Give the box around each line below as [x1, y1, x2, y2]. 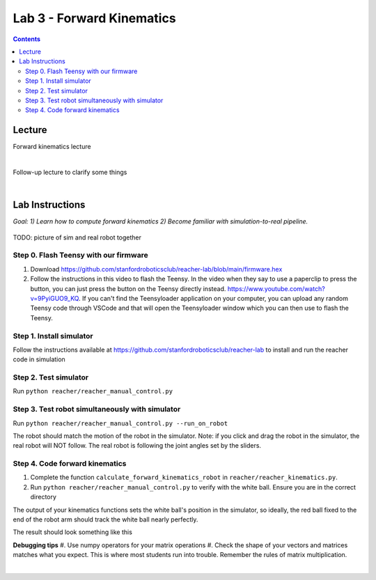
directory [30, 493, 57, 501]
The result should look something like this [13, 528, 132, 536]
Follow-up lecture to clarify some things [13, 168, 127, 176]
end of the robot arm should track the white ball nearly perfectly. [13, 515, 198, 524]
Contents [13, 35, 41, 43]
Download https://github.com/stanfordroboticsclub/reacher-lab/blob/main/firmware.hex [30, 265, 283, 273]
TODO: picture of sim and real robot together [13, 233, 142, 242]
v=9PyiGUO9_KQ [30, 294, 79, 302]
